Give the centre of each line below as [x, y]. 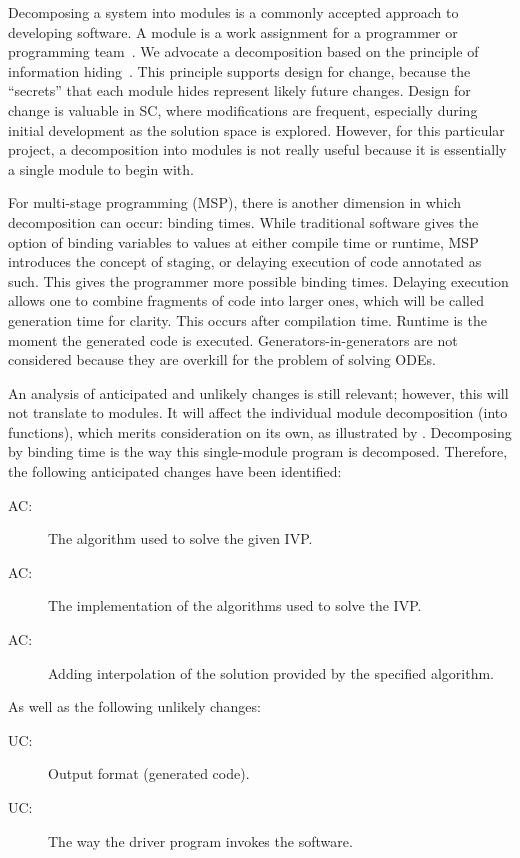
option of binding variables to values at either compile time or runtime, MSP [243, 241]
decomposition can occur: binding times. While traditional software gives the [243, 221]
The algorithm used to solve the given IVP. [180, 538]
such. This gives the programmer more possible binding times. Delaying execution [258, 280]
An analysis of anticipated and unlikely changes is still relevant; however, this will [258, 392]
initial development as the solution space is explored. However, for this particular [256, 129]
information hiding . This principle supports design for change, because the [239, 70]
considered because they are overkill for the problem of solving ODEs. [222, 359]
